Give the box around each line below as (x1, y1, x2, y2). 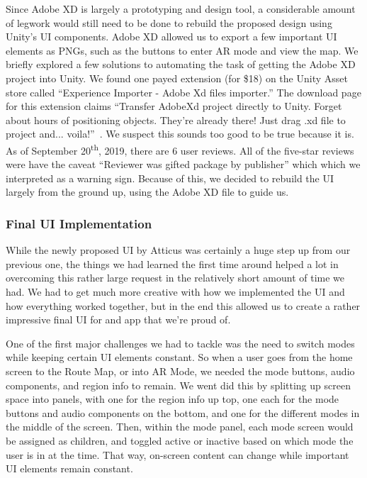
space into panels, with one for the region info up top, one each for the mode (6, 391, 339, 406)
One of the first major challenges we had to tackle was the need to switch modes (6, 335, 355, 350)
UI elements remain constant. (6, 461, 133, 476)
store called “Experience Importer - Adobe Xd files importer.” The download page (6, 84, 361, 99)
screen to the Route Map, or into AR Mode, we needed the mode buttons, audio (6, 363, 355, 378)
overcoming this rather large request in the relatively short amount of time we (6, 270, 345, 285)
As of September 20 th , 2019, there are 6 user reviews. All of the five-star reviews (6, 140, 354, 157)
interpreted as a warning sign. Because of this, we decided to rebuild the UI (6, 170, 334, 185)
